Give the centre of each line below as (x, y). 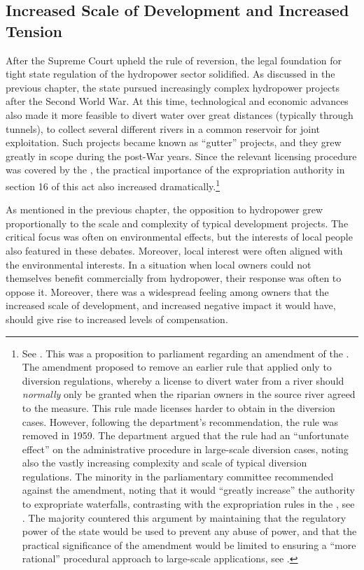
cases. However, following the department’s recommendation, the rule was (180, 421)
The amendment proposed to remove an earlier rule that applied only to (177, 367)
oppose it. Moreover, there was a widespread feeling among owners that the (167, 291)
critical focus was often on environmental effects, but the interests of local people (179, 237)
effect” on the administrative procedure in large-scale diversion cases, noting (185, 449)
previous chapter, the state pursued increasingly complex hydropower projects (173, 87)
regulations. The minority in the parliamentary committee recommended (178, 476)
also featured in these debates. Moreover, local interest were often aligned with (174, 250)
